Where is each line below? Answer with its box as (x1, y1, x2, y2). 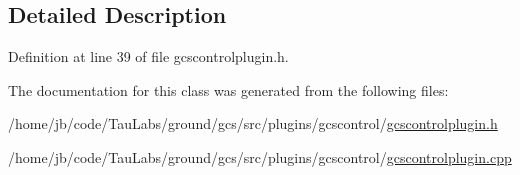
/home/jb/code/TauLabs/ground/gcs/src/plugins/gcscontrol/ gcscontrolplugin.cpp (8, 146, 512, 167)
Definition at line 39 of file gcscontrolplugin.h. (8, 46, 289, 67)
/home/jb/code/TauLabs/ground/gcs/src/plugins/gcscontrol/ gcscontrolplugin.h (8, 113, 498, 134)
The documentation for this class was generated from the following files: (8, 79, 449, 100)
